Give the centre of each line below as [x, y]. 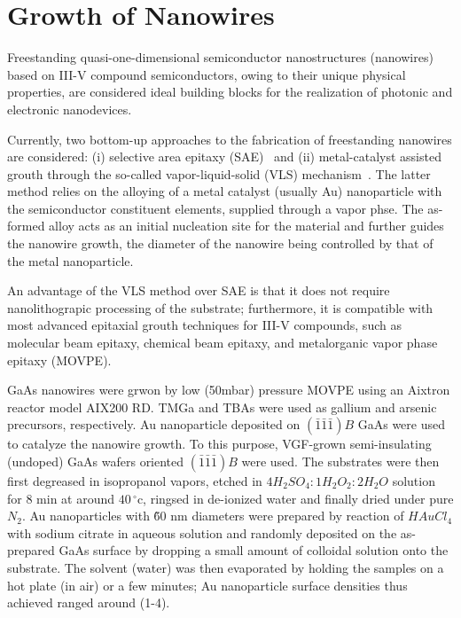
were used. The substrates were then [340, 461]
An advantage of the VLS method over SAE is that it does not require [199, 290]
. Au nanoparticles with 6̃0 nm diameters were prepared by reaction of [213, 516]
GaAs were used [402, 424]
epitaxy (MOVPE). [59, 360]
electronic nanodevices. [70, 109]
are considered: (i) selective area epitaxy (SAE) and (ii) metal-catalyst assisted [224, 156]
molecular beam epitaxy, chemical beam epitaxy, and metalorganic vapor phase [223, 343]
